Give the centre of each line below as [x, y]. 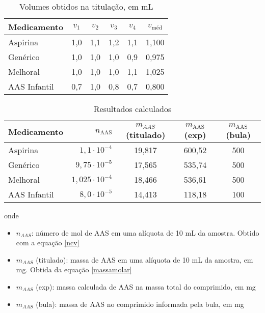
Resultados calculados [132, 109]
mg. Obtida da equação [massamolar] [74, 269]
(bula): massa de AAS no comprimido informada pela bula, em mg [140, 304]
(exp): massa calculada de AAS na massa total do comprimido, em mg [146, 286]
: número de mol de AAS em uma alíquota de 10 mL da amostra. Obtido [145, 232]
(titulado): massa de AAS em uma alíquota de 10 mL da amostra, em [144, 259]
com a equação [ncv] [48, 243]
